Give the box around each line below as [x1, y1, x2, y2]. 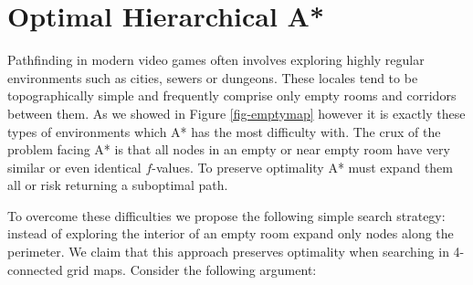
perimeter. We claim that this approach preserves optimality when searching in [7, 242, 449, 261]
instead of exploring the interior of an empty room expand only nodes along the [7, 224, 454, 243]
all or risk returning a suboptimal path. [7, 175, 228, 195]
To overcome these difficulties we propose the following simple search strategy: [7, 206, 446, 225]
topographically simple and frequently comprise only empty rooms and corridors [7, 86, 457, 105]
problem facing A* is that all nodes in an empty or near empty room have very [7, 140, 450, 159]
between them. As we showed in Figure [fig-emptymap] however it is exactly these [7, 103, 466, 122]
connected [7, 259, 63, 279]
